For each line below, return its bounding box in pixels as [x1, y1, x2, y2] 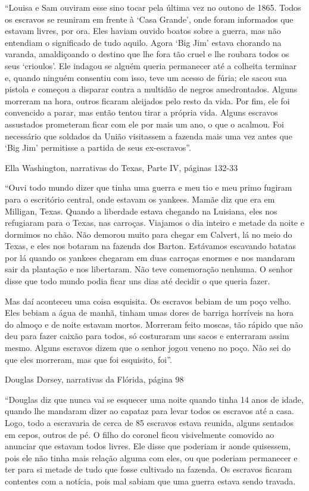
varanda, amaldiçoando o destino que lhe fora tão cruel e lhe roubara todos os [5, 48, 289, 60]
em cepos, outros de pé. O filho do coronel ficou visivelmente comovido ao [5, 428, 274, 440]
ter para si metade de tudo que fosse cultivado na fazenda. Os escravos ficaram [5, 463, 292, 476]
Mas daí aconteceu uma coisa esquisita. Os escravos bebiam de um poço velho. [5, 294, 291, 307]
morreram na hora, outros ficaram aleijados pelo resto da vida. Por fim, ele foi [5, 94, 290, 107]
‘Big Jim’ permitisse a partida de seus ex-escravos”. [5, 141, 191, 154]
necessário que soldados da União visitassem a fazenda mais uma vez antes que [5, 129, 292, 142]
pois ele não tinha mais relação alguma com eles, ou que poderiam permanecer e [5, 451, 298, 464]
